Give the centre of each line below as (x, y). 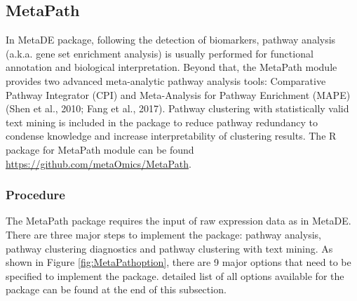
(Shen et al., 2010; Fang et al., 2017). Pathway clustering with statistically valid (177, 108)
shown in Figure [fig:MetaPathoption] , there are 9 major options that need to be (178, 262)
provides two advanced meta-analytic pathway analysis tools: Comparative (166, 80)
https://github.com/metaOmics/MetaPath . (99, 163)
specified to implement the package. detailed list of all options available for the (175, 275)
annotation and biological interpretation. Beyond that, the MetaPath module (171, 67)
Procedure (35, 195)
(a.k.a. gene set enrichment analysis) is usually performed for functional (160, 53)
